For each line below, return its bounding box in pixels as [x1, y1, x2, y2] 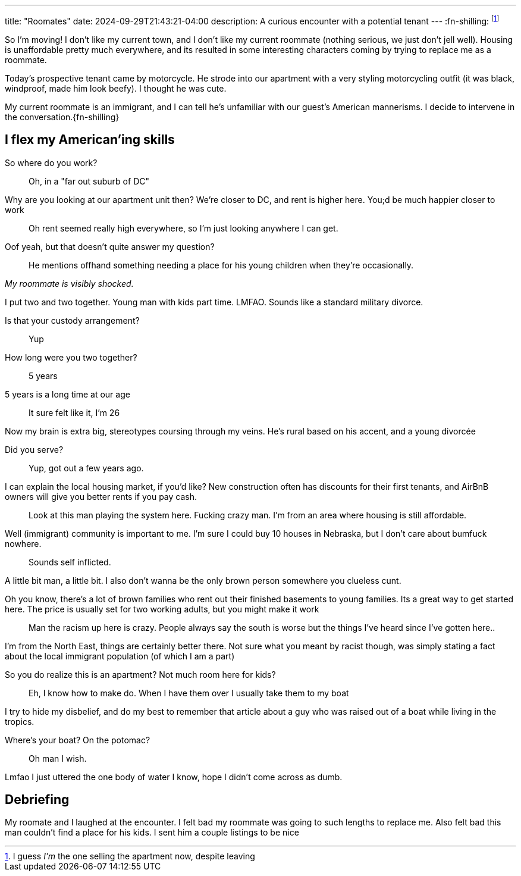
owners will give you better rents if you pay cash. [5, 491, 197, 502]
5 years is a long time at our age [5, 389, 130, 399]
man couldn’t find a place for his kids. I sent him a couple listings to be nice [5, 827, 299, 838]
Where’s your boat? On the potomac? [5, 734, 150, 745]
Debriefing [5, 791, 70, 807]
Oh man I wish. [29, 753, 87, 764]
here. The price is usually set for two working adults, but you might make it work [5, 603, 319, 614]
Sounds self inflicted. [29, 556, 111, 567]
